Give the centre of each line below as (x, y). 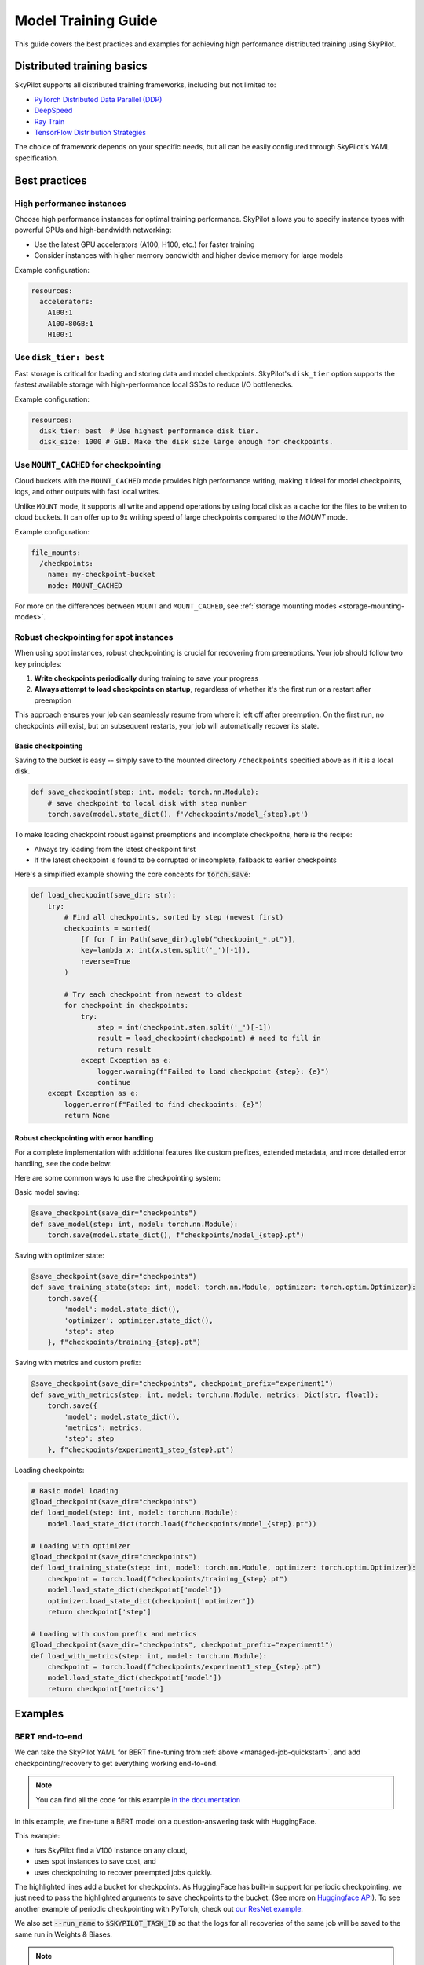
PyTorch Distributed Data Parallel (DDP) (98, 99)
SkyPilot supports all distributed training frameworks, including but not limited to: (145, 85)
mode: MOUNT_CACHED (85, 585)
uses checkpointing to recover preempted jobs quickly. (123, 1872)
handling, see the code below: (64, 1163)
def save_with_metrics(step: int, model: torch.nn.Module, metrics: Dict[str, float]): (205, 1394)
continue (114, 1082)
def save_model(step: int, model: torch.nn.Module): (135, 1224)
